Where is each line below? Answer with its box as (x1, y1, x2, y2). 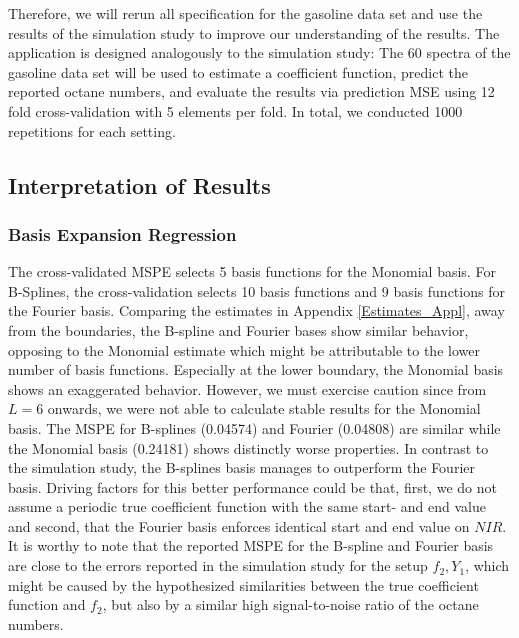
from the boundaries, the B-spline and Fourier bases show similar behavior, (8, 319, 469, 340)
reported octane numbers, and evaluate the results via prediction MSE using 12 (8, 81, 495, 102)
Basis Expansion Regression (8, 221, 237, 246)
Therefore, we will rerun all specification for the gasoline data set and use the (8, 3, 483, 23)
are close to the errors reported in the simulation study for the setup (8, 555, 428, 576)
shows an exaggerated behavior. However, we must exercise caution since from (8, 378, 487, 399)
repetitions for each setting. (8, 120, 176, 141)
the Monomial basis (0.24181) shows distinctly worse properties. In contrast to (8, 437, 489, 458)
